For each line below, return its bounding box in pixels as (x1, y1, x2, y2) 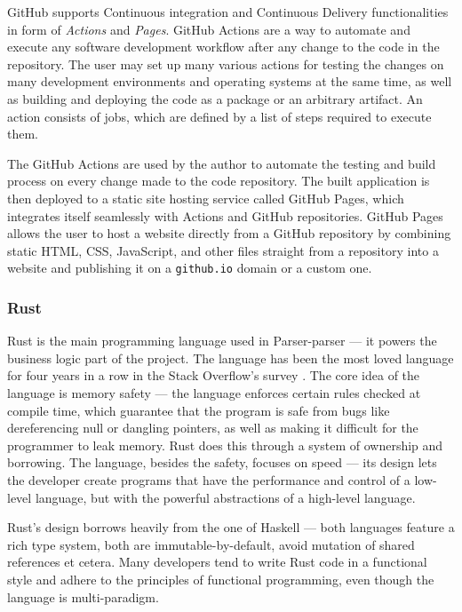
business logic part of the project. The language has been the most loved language (7, 348, 454, 367)
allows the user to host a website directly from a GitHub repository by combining (7, 224, 451, 242)
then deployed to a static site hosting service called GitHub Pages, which (7, 188, 404, 207)
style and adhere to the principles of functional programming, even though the (7, 569, 434, 588)
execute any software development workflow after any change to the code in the (7, 37, 440, 56)
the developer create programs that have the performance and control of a (7, 470, 410, 489)
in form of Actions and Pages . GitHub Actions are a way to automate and (7, 20, 410, 38)
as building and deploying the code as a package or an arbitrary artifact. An (7, 89, 423, 107)
